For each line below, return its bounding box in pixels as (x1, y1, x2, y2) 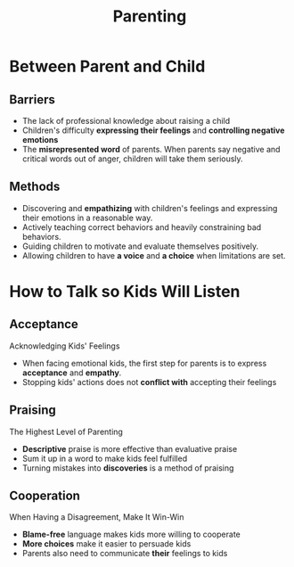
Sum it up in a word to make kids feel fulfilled (21, 453, 188, 464)
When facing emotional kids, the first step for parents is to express (21, 357, 267, 368)
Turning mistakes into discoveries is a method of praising (21, 462, 234, 473)
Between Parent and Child (9, 56, 206, 77)
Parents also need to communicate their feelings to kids (21, 548, 228, 559)
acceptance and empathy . (21, 367, 122, 378)
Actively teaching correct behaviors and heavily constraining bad (21, 221, 262, 233)
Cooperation (9, 489, 80, 504)
